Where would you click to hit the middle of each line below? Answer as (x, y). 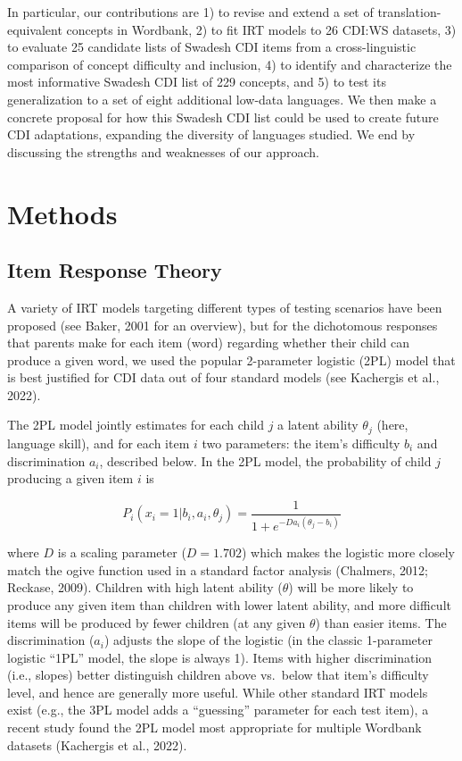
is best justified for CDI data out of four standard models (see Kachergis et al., (223, 377)
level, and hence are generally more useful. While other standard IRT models (218, 692)
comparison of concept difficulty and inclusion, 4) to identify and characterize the (230, 64)
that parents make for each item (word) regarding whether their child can (209, 343)
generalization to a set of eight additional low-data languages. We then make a (222, 99)
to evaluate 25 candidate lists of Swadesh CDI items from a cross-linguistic (212, 47)
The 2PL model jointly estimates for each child (136, 425)
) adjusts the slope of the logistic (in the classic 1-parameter (268, 640)
